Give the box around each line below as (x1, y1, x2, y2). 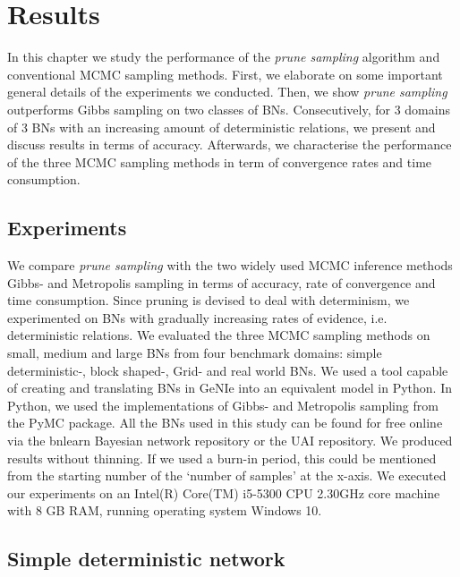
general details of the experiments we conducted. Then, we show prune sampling (7, 82, 447, 101)
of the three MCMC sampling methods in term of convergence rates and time (7, 152, 432, 171)
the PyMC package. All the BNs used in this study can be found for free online (7, 413, 443, 432)
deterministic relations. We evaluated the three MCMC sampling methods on (7, 326, 430, 344)
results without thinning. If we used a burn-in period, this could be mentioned (7, 448, 437, 467)
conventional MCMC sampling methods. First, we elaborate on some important (7, 64, 443, 83)
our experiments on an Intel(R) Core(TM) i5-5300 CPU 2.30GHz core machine (7, 483, 440, 502)
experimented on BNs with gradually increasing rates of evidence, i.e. (7, 308, 388, 327)
